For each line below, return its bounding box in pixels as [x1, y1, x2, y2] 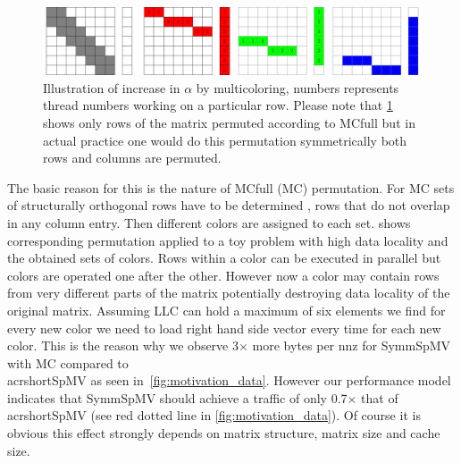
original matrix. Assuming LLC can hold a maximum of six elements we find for [7, 300, 446, 319]
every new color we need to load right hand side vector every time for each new [7, 318, 441, 337]
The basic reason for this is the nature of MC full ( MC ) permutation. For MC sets [7, 178, 455, 197]
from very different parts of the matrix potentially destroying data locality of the [7, 283, 450, 302]
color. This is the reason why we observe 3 [7, 336, 239, 355]
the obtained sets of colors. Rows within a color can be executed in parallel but [7, 248, 441, 267]
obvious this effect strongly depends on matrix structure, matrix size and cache [7, 424, 440, 442]
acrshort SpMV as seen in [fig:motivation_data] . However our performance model [7, 371, 451, 390]
